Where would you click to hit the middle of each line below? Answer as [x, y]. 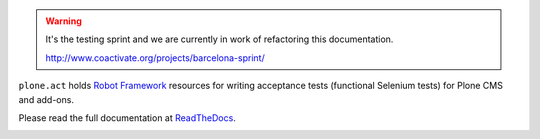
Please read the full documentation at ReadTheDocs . [127, 117]
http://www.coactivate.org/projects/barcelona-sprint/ [155, 57]
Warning [63, 21]
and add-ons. [46, 99]
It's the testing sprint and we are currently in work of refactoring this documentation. [219, 39]
